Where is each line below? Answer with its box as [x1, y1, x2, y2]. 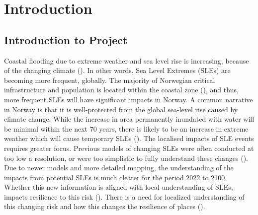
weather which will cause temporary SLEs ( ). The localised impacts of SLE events [4, 133, 254, 143]
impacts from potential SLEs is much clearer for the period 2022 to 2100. [4, 172, 227, 182]
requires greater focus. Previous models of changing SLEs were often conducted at [4, 143, 254, 153]
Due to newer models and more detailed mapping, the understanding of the [4, 162, 234, 173]
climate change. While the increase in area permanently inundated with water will [4, 114, 255, 124]
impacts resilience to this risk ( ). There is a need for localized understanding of [4, 191, 245, 202]
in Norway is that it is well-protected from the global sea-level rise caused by [4, 104, 238, 114]
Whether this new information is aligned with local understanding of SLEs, [4, 182, 233, 192]
